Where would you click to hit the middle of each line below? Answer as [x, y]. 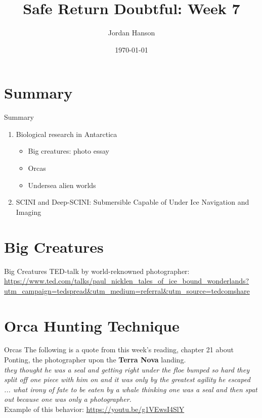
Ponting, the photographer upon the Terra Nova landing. [95, 360]
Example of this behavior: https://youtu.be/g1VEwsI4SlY [94, 409]
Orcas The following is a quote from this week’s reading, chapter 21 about [119, 350]
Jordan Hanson [132, 33]
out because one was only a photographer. [68, 399]
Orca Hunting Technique [92, 325]
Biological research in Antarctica [67, 134]
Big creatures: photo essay [69, 151]
